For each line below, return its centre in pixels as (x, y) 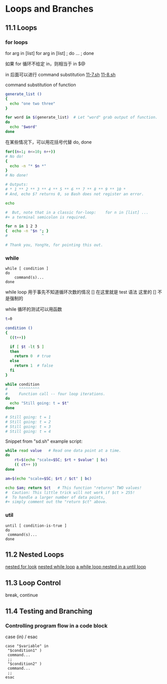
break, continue (22, 595)
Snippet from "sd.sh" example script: (44, 441)
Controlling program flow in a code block (56, 625)
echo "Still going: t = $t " (40, 403)
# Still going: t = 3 (28, 427)
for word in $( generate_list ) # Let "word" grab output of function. (81, 118)
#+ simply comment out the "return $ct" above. (57, 502)
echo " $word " (24, 127)
